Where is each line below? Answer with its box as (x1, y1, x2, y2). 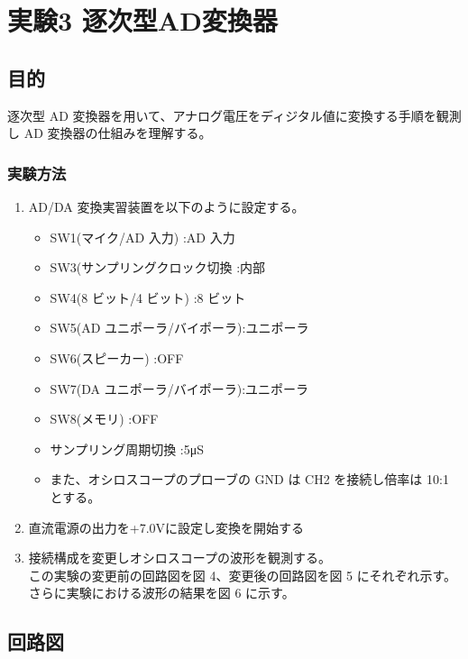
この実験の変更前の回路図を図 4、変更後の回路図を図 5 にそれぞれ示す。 (28, 565, 457, 584)
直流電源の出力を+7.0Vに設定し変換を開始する (28, 517, 305, 536)
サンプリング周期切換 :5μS (50, 439, 205, 458)
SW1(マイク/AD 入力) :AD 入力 (50, 227, 235, 246)
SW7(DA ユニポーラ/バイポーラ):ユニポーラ (50, 379, 309, 398)
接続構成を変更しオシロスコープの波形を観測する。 (28, 548, 331, 567)
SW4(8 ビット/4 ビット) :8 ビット (50, 288, 246, 307)
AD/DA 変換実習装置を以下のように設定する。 (28, 197, 305, 215)
